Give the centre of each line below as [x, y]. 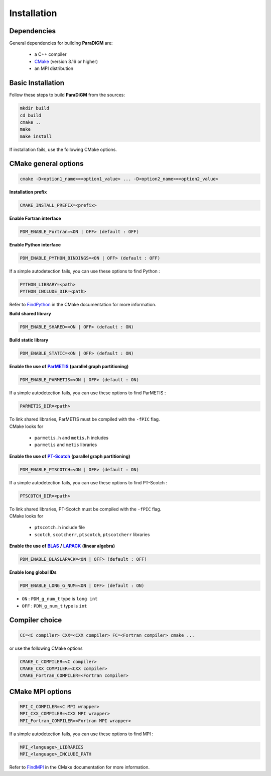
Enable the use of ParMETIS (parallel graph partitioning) [69, 367]
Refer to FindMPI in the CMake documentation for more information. [80, 767]
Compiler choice [36, 620]
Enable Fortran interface [35, 218]
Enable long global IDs [33, 572]
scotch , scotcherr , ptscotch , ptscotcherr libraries [92, 534]
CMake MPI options [40, 692]
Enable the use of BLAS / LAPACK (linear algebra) [62, 546]
